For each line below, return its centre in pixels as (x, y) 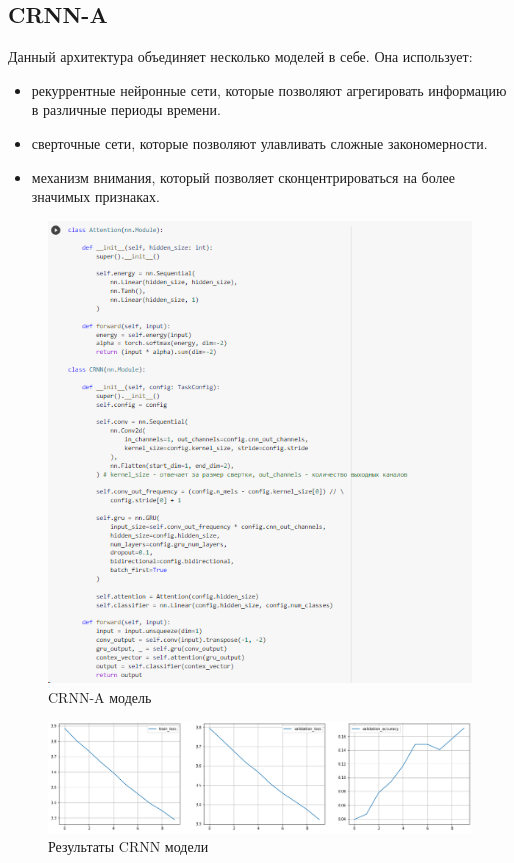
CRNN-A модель (100, 696)
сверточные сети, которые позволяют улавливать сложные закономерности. (259, 142)
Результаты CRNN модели (128, 846)
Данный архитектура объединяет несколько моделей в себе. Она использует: (240, 56)
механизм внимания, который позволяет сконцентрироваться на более (243, 176)
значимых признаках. (95, 196)
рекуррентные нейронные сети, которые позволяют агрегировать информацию (269, 89)
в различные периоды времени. (126, 109)
